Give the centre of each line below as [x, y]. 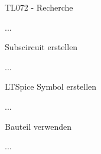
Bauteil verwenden [38, 126]
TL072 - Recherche [39, 7]
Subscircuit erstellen [41, 47]
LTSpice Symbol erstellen [51, 86]
